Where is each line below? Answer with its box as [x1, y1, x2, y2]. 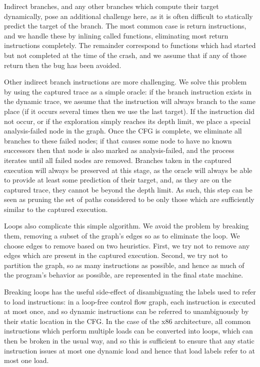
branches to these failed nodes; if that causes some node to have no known [4, 135, 232, 145]
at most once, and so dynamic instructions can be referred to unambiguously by [4, 306, 249, 316]
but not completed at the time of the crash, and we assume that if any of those [4, 49, 246, 60]
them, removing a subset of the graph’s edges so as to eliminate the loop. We [4, 230, 240, 241]
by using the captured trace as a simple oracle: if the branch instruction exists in [4, 86, 251, 96]
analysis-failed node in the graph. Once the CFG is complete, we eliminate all [4, 125, 242, 136]
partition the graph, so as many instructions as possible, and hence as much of [4, 259, 244, 270]
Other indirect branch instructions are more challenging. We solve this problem [4, 76, 247, 87]
